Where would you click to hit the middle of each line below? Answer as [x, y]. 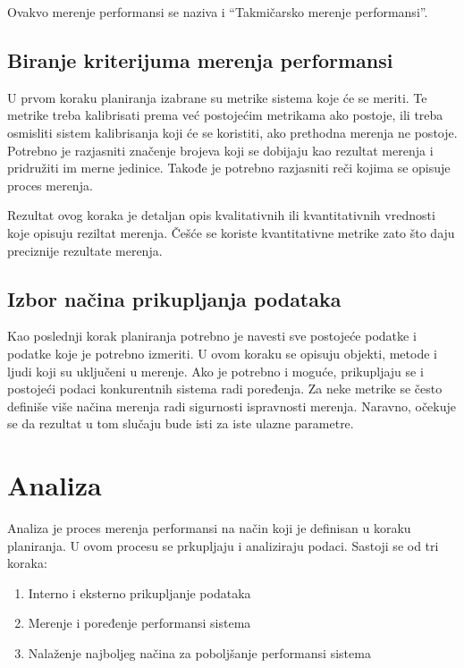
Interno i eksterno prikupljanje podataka [139, 592]
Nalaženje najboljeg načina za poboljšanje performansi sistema [199, 653]
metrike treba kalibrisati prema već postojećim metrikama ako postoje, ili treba [225, 115]
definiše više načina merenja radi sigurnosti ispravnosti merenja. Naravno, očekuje [232, 406]
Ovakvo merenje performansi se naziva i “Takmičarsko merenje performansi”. [218, 12]
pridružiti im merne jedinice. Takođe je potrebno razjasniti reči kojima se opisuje [229, 168]
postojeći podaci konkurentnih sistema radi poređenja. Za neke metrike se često [225, 389]
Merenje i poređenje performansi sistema [139, 623]
